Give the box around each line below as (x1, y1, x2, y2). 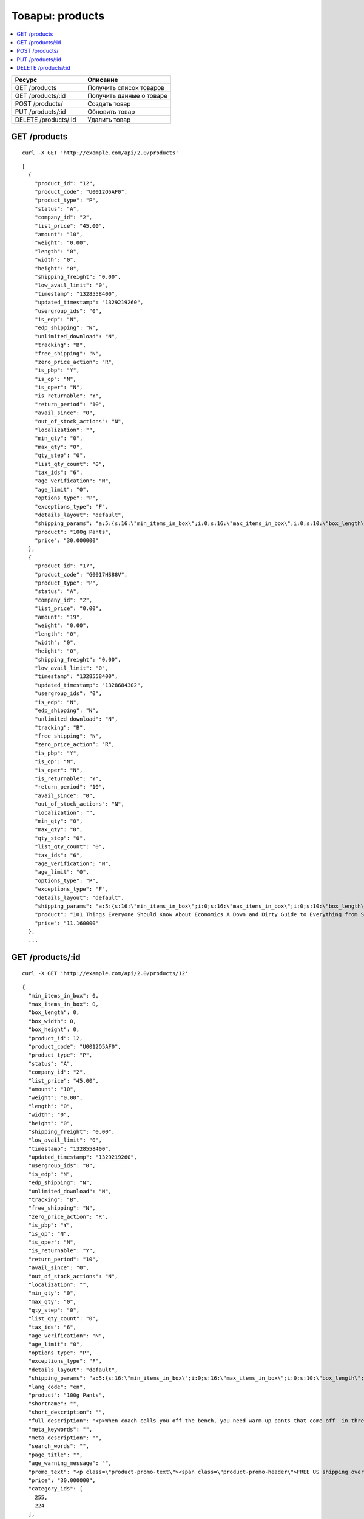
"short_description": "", (28, 1408, 106, 1416)
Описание (87, 75, 118, 84)
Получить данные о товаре (87, 91, 168, 100)
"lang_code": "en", (28, 1383, 86, 1390)
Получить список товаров (87, 83, 165, 92)
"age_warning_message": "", (28, 1460, 112, 1467)
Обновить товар (87, 107, 135, 115)
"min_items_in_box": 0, (28, 992, 99, 999)
